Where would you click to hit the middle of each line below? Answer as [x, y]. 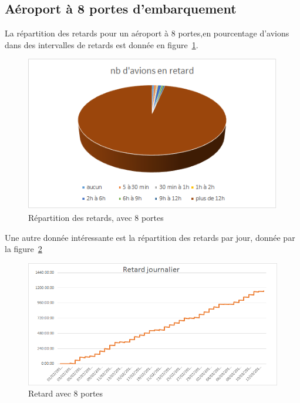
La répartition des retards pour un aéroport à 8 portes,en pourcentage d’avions [147, 33]
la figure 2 [23, 249]
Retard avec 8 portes [66, 393]
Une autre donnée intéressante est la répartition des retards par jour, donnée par [150, 237]
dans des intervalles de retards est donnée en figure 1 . [102, 44]
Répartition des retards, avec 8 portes [96, 217]
